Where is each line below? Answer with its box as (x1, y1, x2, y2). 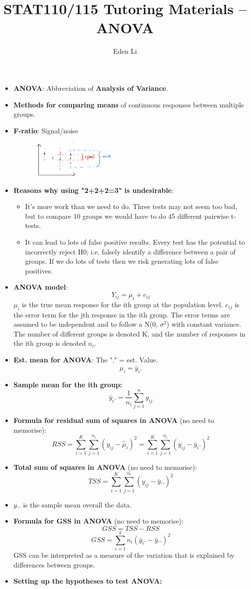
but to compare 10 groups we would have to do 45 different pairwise (25, 210, 229, 221)
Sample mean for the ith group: (13, 379, 123, 389)
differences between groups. (13, 559, 95, 569)
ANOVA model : (13, 282, 68, 292)
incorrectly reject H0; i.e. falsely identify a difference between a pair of (25, 246, 236, 256)
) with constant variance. (167, 319, 241, 329)
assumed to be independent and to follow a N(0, (13, 319, 158, 329)
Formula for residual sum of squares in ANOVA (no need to (13, 415, 214, 425)
